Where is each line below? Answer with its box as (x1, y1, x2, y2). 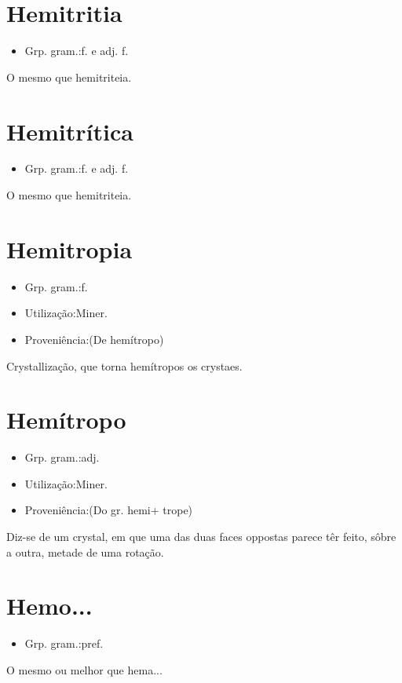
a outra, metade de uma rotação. (6, 543, 164, 560)
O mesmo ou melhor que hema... (6, 661, 163, 678)
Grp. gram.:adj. (24, 449, 100, 466)
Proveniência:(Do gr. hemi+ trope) (24, 502, 193, 518)
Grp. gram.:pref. (24, 635, 104, 652)
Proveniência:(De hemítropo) (24, 331, 164, 347)
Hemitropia (6, 232, 133, 265)
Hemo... (6, 590, 93, 622)
